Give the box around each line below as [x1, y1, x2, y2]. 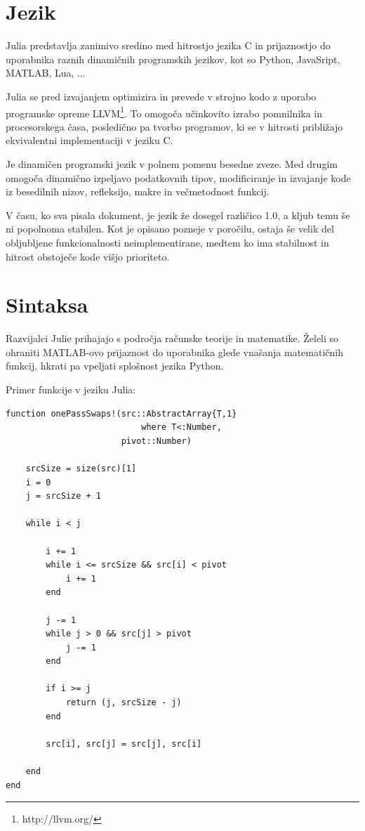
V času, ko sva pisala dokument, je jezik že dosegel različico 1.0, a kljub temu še [6, 207, 350, 222]
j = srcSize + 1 [25, 491, 102, 502]
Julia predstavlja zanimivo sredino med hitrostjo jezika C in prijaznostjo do [6, 38, 331, 53]
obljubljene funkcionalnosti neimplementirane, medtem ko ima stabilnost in [6, 235, 329, 249]
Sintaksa [6, 290, 88, 319]
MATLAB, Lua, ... [6, 65, 86, 80]
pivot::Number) [121, 436, 192, 446]
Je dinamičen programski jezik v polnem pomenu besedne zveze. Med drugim [6, 156, 338, 171]
